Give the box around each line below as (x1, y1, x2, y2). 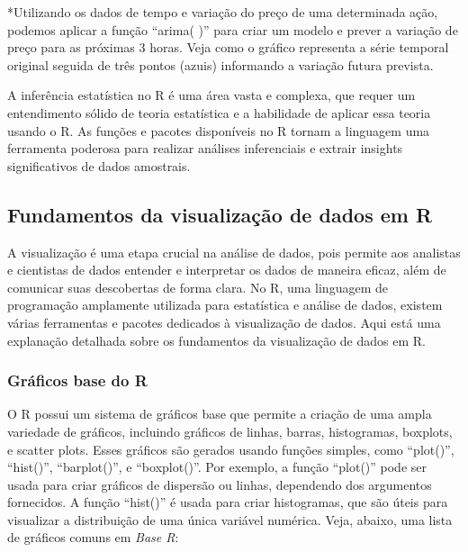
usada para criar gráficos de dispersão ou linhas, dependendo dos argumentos (7, 475, 432, 493)
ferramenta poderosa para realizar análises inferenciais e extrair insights (7, 139, 403, 158)
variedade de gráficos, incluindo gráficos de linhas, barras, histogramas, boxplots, (7, 421, 453, 440)
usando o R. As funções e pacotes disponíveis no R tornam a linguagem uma (7, 121, 430, 140)
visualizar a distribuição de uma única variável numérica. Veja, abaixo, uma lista (7, 510, 453, 529)
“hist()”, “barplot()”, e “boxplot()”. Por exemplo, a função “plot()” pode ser (7, 457, 427, 476)
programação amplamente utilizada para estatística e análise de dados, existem (7, 295, 443, 314)
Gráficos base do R (7, 369, 148, 392)
